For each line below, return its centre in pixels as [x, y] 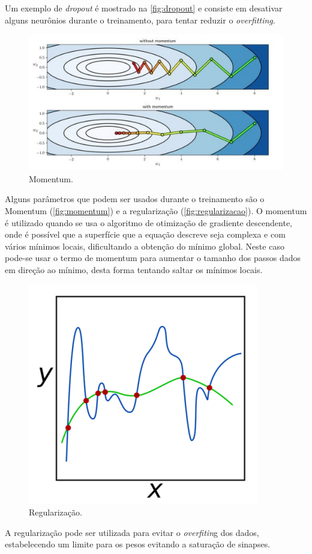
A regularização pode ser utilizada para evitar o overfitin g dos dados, [132, 532]
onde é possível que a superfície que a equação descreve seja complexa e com [145, 234]
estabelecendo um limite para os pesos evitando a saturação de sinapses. [138, 544]
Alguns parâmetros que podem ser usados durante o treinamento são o [135, 199]
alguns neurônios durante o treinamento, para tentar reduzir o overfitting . [140, 20]
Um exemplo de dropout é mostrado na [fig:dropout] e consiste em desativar [144, 8]
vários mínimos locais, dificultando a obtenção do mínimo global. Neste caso [145, 246]
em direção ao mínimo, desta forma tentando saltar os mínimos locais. [134, 270]
